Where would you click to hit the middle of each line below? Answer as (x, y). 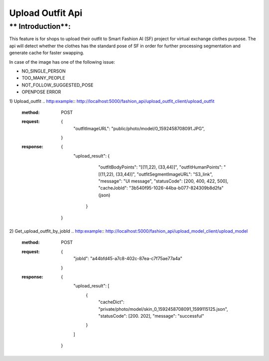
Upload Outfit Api (46, 13)
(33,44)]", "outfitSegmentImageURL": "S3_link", (164, 174)
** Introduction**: (40, 26)
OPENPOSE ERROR (41, 92)
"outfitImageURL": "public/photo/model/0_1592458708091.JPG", (139, 128)
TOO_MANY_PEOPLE (43, 78)
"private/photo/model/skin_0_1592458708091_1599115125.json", (163, 309)
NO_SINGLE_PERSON (44, 71)
